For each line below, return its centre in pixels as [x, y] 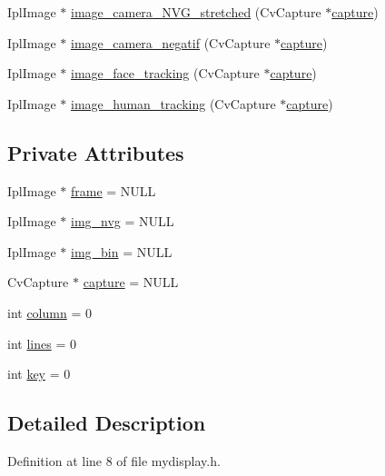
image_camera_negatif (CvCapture [171, 42]
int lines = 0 [42, 343]
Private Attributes [96, 152]
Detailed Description [107, 423]
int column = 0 [49, 312]
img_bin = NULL [122, 251]
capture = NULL [131, 282]
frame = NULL [114, 190]
